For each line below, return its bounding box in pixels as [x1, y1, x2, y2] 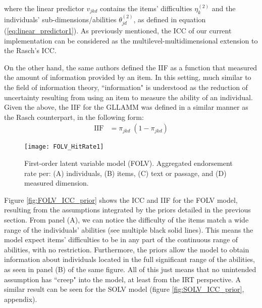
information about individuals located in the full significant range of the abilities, [4, 254, 255, 265]
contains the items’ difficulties [100, 3, 192, 13]
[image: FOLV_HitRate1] [24, 143, 104, 151]
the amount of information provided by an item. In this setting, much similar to [4, 72, 251, 82]
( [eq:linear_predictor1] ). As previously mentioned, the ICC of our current [4, 25, 232, 36]
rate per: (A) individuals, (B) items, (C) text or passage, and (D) [24, 167, 227, 178]
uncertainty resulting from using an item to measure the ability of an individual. [4, 92, 253, 102]
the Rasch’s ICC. [4, 45, 57, 56]
